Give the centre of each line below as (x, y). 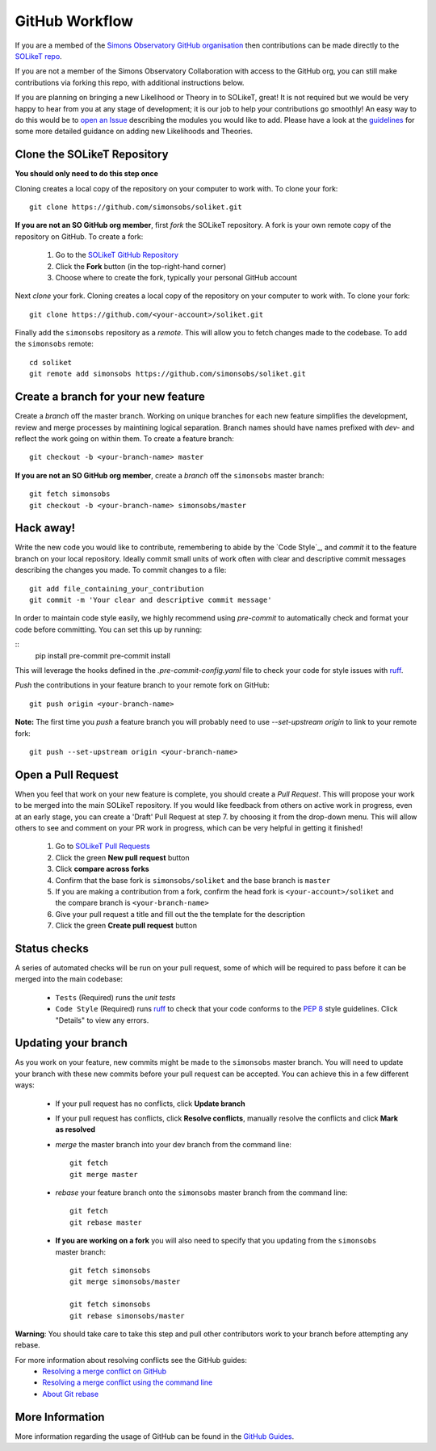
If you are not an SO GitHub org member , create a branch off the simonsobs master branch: (170, 475)
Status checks (52, 948)
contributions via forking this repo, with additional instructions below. (130, 82)
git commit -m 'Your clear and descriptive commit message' (151, 599)
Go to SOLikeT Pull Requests (103, 846)
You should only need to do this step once (87, 174)
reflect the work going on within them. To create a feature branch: (124, 438)
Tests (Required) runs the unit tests (115, 997)
